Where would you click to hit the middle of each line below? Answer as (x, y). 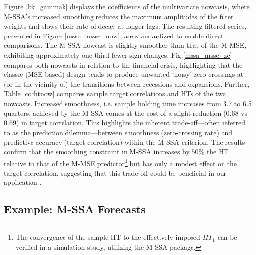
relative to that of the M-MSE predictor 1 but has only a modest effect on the (120, 162)
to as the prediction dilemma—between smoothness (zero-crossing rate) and (118, 132)
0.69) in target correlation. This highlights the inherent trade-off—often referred (125, 123)
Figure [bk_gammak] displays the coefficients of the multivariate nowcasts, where (127, 6)
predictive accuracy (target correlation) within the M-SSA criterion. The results (125, 142)
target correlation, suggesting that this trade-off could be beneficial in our (115, 172)
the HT (218, 151)
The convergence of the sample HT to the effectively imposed (108, 237)
